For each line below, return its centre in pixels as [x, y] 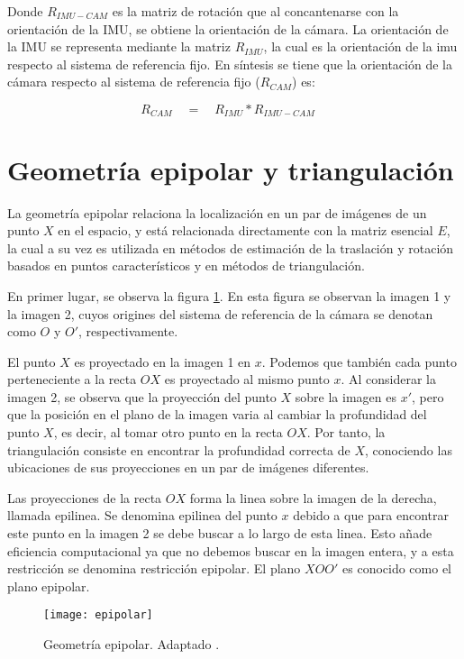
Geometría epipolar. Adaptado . [132, 644]
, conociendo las [409, 449]
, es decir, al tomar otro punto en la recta [168, 432]
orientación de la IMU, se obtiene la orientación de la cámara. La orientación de [228, 28]
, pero [428, 396]
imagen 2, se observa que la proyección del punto [142, 396]
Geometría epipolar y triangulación [231, 169]
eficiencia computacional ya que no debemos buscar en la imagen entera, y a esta [231, 550]
